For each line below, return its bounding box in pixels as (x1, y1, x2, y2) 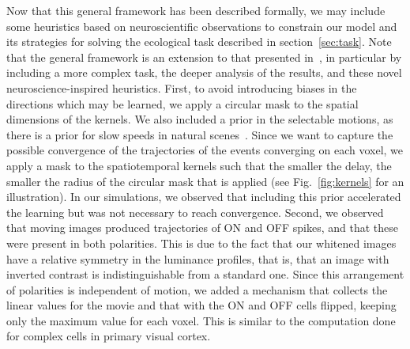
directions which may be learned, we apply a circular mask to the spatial (6, 95, 359, 112)
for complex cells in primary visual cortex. (6, 328, 211, 344)
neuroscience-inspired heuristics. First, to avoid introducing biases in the (6, 79, 357, 96)
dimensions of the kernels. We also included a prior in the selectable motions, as (6, 111, 393, 127)
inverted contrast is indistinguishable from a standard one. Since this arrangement (6, 266, 404, 283)
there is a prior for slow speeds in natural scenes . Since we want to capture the (6, 126, 393, 142)
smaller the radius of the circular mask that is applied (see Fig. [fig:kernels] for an (6, 173, 404, 189)
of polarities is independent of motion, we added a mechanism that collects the (6, 281, 388, 298)
